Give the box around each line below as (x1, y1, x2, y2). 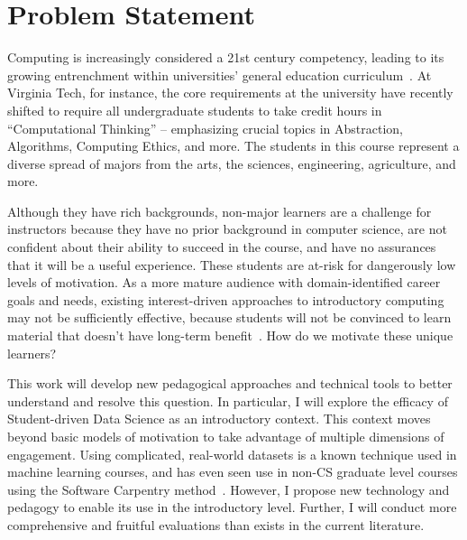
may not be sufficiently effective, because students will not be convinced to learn (7, 308, 452, 327)
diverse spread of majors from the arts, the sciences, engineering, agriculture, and (7, 154, 456, 172)
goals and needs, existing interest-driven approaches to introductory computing (7, 290, 444, 309)
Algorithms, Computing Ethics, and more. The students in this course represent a (7, 136, 460, 155)
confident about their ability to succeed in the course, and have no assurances (7, 237, 436, 256)
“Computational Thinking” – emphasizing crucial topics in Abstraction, (7, 118, 404, 137)
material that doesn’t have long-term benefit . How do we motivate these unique (7, 326, 453, 345)
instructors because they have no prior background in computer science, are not (7, 219, 447, 238)
